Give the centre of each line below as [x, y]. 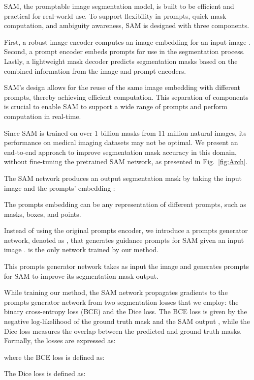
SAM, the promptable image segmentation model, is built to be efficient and [119, 6]
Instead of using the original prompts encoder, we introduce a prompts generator [126, 230]
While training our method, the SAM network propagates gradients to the [116, 292]
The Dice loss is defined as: [45, 373]
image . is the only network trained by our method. [81, 249]
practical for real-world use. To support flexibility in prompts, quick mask [115, 15]
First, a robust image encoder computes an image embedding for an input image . [127, 42]
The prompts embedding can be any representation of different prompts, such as [125, 204]
